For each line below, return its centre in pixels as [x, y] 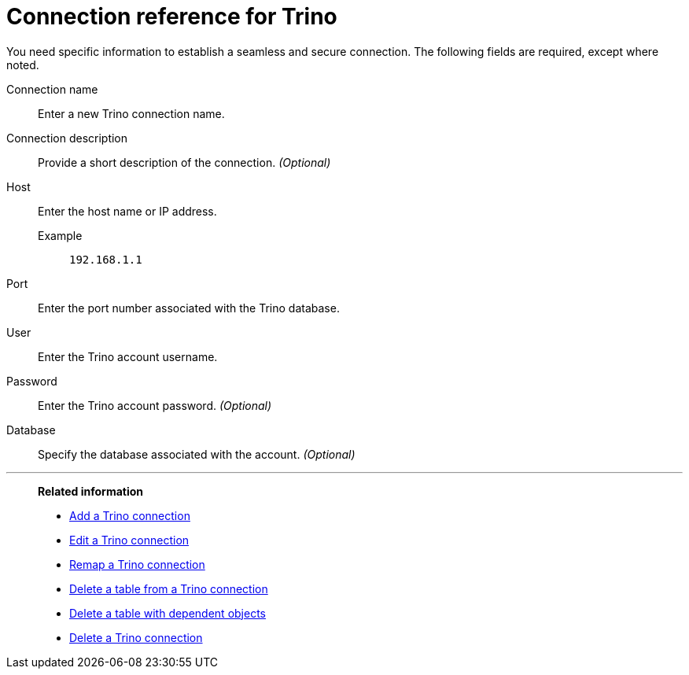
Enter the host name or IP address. [127, 211]
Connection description [67, 138]
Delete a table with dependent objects [168, 613]
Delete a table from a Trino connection [169, 588]
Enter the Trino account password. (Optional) [155, 405]
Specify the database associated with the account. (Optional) [197, 454]
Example [60, 235]
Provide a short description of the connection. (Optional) [184, 162]
